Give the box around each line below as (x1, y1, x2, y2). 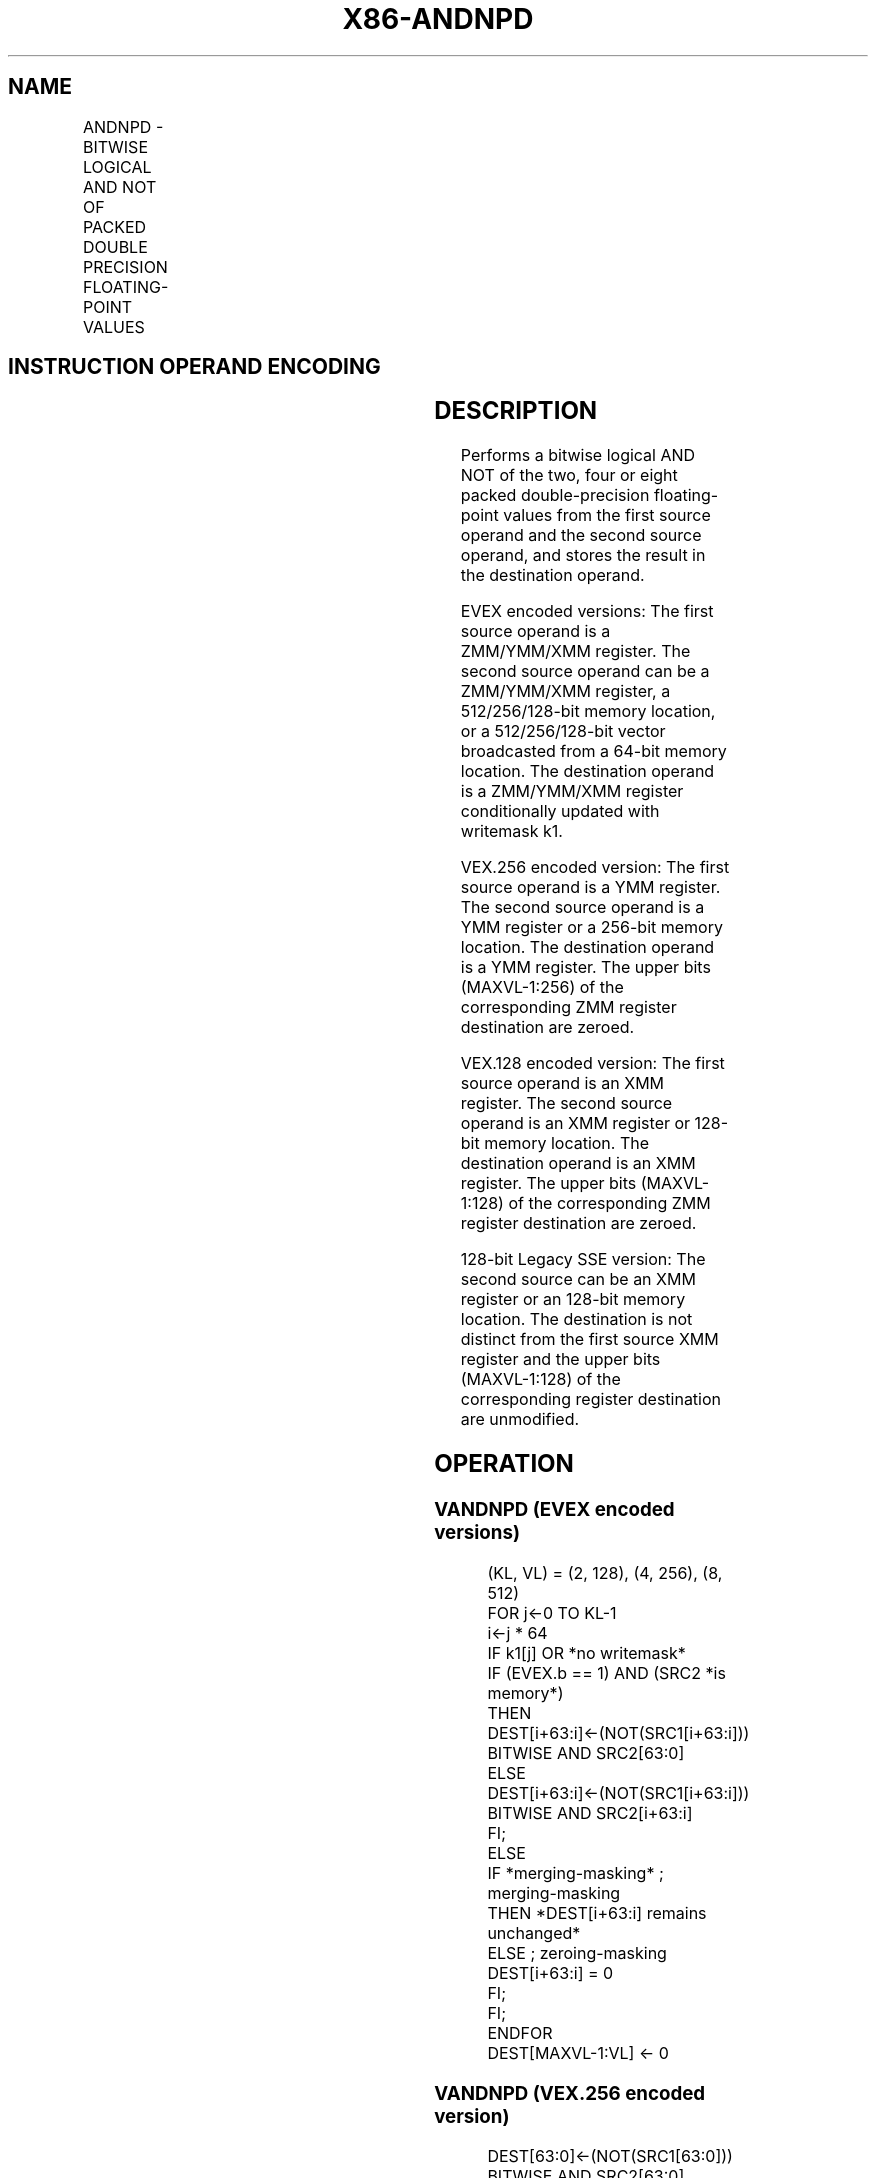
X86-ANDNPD (342, 2, 534, 36)
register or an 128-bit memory (460, 1289, 686, 1310)
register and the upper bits (460, 1349, 661, 1370)
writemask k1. (460, 821, 563, 842)
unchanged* (487, 1922, 581, 1943)
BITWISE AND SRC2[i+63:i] (487, 1802, 693, 1823)
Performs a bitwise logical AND (460, 445, 696, 466)
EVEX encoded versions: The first (460, 601, 714, 622)
